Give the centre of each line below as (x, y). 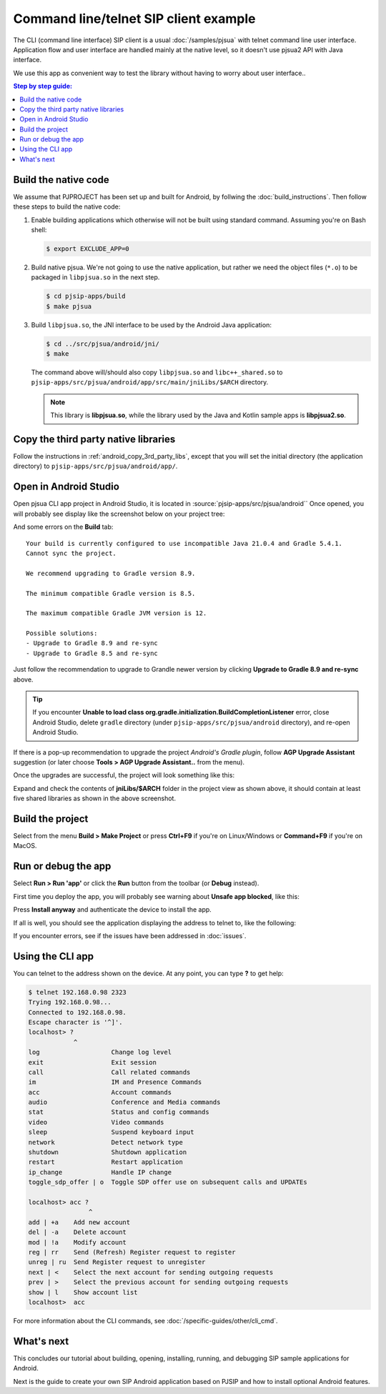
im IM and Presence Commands (115, 1082)
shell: (39, 229)
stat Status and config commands (119, 1112)
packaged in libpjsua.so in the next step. (95, 277)
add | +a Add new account (79, 1222)
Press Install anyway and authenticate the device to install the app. (113, 910)
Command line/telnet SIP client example (135, 19)
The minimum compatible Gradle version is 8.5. (111, 593)
